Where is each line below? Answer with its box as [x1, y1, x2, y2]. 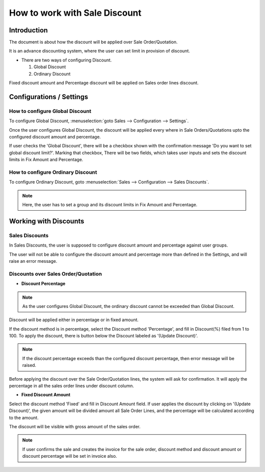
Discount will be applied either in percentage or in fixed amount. [9, 317, 139, 323]
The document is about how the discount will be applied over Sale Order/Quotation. [9, 39, 178, 45]
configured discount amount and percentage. [9, 134, 101, 139]
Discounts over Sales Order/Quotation [9, 270, 102, 277]
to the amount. [9, 415, 39, 420]
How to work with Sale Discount [9, 7, 142, 18]
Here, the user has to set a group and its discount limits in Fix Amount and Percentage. [22, 202, 198, 208]
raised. [22, 362, 36, 368]
